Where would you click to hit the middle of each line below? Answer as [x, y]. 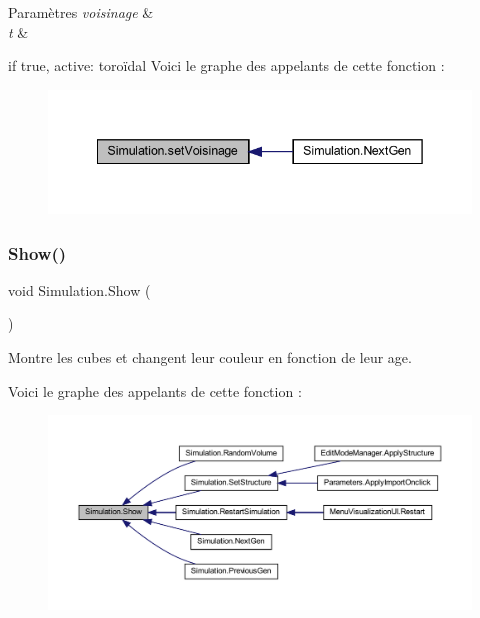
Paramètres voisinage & [81, 12]
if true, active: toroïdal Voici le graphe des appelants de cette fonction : [226, 65]
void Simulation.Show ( [79, 289]
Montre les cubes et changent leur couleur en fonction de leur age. [210, 357]
